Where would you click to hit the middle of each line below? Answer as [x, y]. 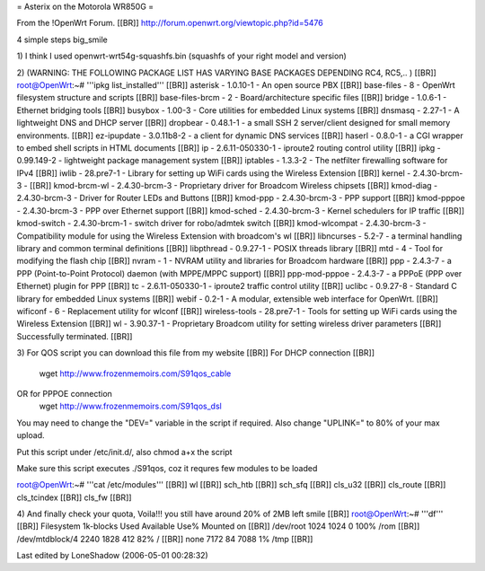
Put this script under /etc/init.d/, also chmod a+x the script [124, 452]
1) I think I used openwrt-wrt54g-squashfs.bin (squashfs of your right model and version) [182, 56]
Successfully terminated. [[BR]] [75, 336]
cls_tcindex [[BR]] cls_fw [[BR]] [74, 497]
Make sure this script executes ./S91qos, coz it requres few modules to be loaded [167, 468]
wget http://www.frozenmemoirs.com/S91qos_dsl [130, 406]
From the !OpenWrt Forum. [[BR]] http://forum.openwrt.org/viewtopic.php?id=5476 [170, 23]
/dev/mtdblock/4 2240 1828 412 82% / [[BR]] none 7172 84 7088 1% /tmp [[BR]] [165, 539]
